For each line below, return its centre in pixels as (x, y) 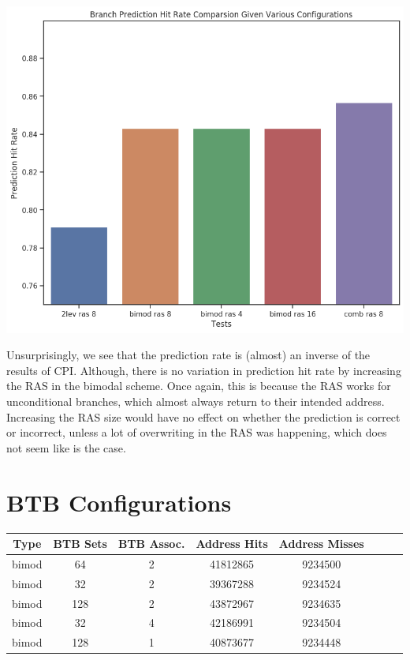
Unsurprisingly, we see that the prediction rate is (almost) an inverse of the (188, 355)
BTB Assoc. (151, 544)
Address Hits (232, 544)
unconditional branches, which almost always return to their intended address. (196, 401)
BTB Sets (80, 544)
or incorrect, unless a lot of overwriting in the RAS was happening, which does (197, 432)
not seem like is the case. (66, 447)
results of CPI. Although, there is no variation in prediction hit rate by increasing (204, 370)
